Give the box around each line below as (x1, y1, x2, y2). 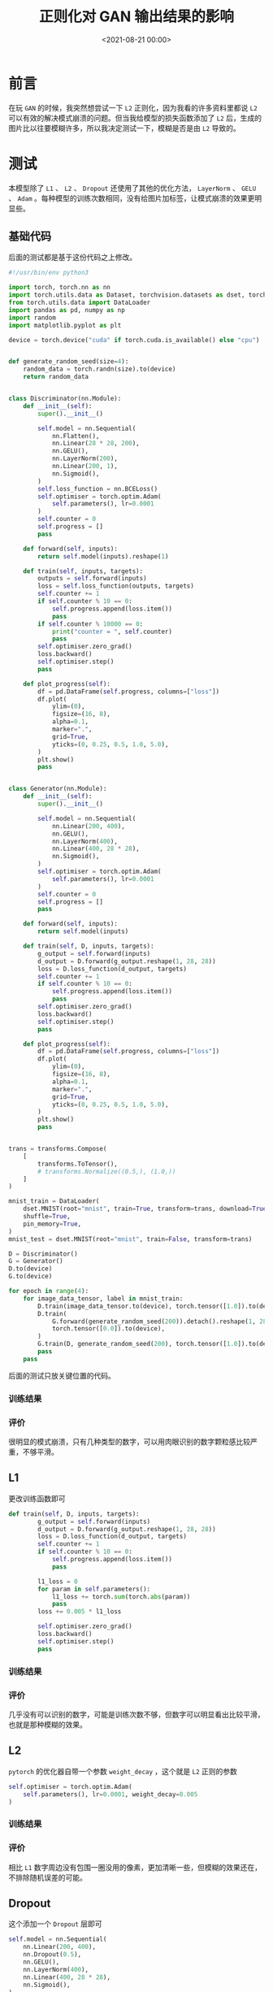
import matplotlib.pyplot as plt (8, 321, 122, 329)
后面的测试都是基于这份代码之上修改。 (8, 253, 136, 263)
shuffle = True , (23, 1213, 71, 1221)
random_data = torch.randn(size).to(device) (23, 365, 176, 374)
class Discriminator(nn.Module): (8, 395, 122, 403)
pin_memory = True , (23, 1220, 82, 1228)
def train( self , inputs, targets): (23, 566, 144, 575)
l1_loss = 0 (37, 1578, 79, 1586)
